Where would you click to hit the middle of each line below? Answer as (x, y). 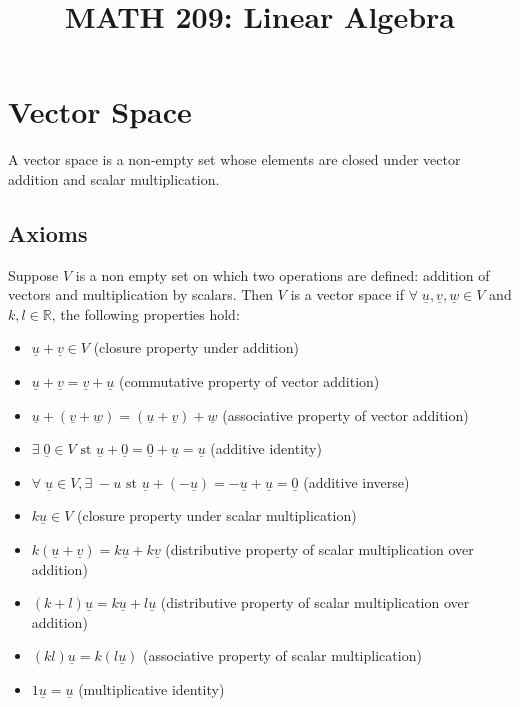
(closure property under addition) (196, 347)
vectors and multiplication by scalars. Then (141, 294)
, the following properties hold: (145, 313)
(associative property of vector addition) (345, 414)
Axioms (48, 232)
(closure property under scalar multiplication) (217, 515)
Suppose (33, 274)
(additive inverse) (356, 481)
